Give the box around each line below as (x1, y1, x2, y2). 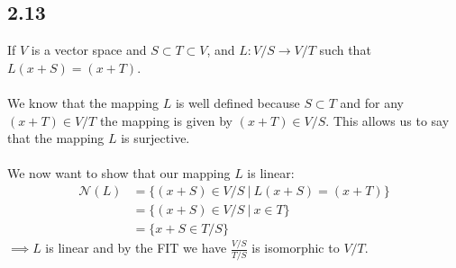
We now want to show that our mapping (7, 164, 231, 183)
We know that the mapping (7, 93, 160, 112)
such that (319, 40, 371, 59)
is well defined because (175, 93, 300, 112)
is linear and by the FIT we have (45, 238, 227, 257)
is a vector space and (31, 40, 147, 59)
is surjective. (121, 129, 190, 147)
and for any (340, 93, 404, 112)
